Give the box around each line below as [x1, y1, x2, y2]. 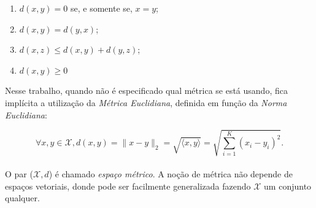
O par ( [5, 168, 33, 180]
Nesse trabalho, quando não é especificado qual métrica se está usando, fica [5, 84, 288, 97]
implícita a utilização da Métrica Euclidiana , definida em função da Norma [5, 96, 287, 109]
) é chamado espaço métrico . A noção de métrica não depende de [48, 168, 293, 180]
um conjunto [264, 179, 312, 192]
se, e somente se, [70, 2, 133, 14]
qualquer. [5, 191, 40, 204]
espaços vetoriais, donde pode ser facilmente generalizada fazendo [5, 179, 251, 192]
